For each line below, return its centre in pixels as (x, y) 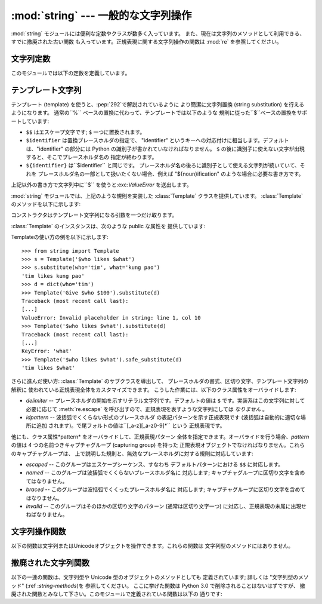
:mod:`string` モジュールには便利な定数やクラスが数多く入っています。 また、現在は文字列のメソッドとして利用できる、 (158, 33)
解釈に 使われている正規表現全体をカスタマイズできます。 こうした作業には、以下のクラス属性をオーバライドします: (154, 390)
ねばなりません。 (47, 514)
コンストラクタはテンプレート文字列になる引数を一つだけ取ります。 (94, 215)
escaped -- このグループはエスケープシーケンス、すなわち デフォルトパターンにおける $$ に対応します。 (155, 464)
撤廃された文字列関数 (50, 563)
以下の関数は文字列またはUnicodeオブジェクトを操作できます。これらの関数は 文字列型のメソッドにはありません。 (152, 546)
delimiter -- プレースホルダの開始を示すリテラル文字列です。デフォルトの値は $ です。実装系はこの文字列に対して (165, 401)
